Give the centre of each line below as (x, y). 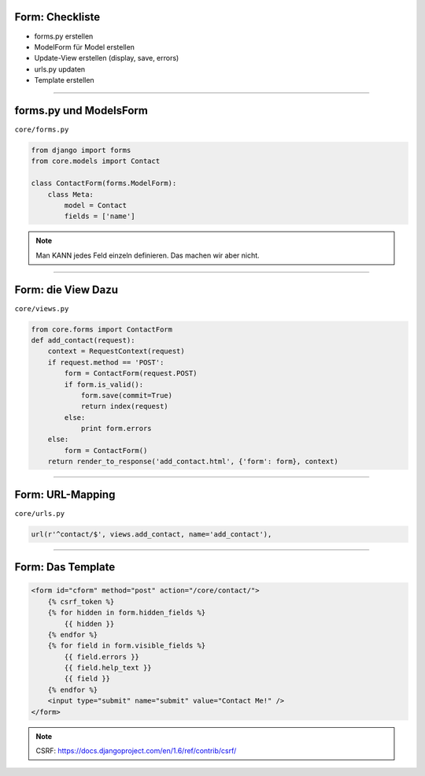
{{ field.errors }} (102, 657)
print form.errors (116, 429)
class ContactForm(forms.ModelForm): (104, 184)
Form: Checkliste (57, 17)
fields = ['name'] (100, 216)
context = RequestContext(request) (116, 351)
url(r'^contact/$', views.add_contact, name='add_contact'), (152, 534)
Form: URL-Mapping (65, 494)
